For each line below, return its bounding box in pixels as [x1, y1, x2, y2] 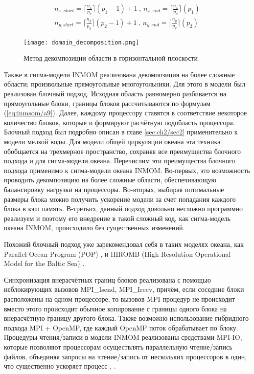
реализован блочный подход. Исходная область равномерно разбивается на [4, 88, 227, 99]
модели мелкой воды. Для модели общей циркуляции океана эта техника [4, 136, 221, 147]
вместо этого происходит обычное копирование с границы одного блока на [4, 303, 227, 313]
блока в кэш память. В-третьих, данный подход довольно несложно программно [4, 203, 243, 214]
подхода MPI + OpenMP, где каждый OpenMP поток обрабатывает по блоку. [4, 322, 238, 332]
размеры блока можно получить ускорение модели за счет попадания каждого [4, 194, 236, 204]
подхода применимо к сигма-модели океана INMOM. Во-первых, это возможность [4, 165, 250, 175]
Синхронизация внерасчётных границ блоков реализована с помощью [4, 274, 211, 285]
